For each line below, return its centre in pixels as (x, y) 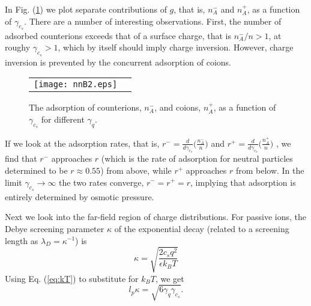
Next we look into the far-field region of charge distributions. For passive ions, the (156, 217)
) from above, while (136, 170)
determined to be (36, 170)
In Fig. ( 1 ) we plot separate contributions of (86, 9)
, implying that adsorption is (243, 182)
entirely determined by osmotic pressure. (80, 196)
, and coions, (178, 107)
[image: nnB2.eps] (76, 84)
